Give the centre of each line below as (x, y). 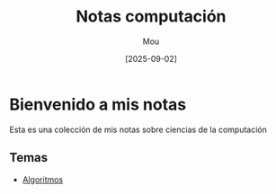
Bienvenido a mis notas (98, 104)
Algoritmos (43, 179)
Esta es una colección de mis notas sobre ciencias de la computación (138, 129)
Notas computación (151, 17)
